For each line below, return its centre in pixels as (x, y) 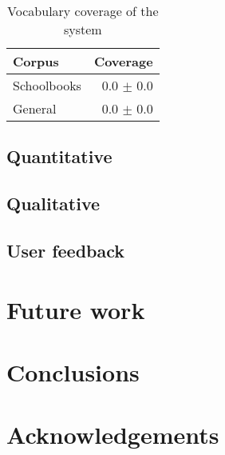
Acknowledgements (113, 435)
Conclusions (73, 371)
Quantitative (59, 156)
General (35, 108)
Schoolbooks (47, 85)
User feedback (66, 250)
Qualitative (53, 204)
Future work (76, 309)
